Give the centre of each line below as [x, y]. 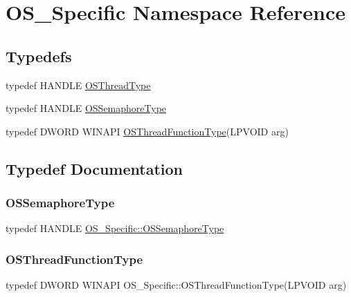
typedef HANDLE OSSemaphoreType [86, 108]
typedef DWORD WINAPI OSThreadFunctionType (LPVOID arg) [147, 131]
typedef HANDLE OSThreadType [78, 85]
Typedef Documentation [94, 168]
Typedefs [39, 56]
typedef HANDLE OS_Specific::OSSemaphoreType [115, 228]
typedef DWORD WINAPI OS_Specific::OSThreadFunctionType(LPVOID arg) [176, 285]
